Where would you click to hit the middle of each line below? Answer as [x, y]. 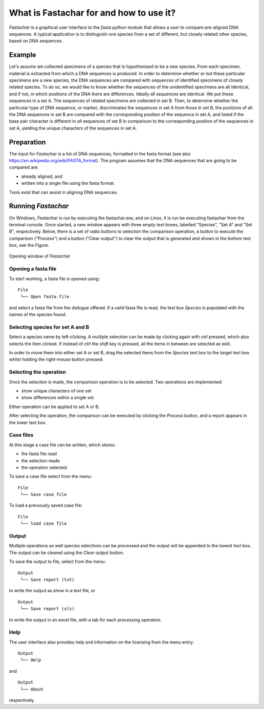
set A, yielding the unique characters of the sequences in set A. [73, 128]
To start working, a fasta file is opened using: [55, 279]
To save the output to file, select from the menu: [57, 561]
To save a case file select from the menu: [51, 476]
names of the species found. [38, 315]
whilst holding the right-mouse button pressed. [56, 360]
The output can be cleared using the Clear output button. [66, 553]
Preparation [27, 142]
